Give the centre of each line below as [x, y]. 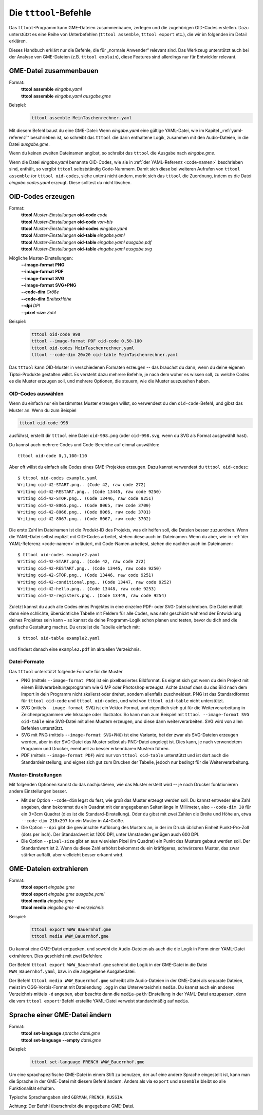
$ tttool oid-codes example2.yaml [59, 555]
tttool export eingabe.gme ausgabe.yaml [63, 894]
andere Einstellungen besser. [38, 791]
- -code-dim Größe [40, 292]
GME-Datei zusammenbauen [54, 71]
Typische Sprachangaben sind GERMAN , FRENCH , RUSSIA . [66, 1097]
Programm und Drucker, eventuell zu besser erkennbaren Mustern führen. [95, 749]
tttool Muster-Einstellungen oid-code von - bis [67, 222]
